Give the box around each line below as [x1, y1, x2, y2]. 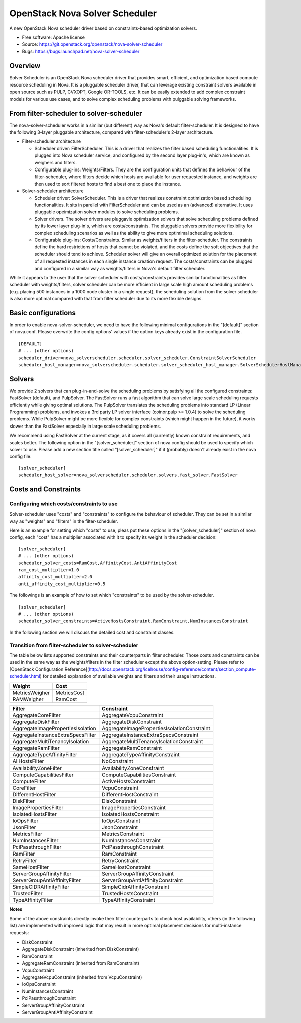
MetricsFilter [12, 830, 43, 837]
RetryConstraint [102, 857, 139, 864]
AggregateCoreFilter [12, 712, 61, 719]
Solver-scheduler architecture [22, 188, 84, 194]
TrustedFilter [12, 890, 43, 897]
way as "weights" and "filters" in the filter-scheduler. [9, 518, 118, 524]
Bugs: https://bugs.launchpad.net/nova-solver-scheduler [22, 48, 140, 54]
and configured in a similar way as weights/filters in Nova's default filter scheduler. [34, 265, 206, 271]
